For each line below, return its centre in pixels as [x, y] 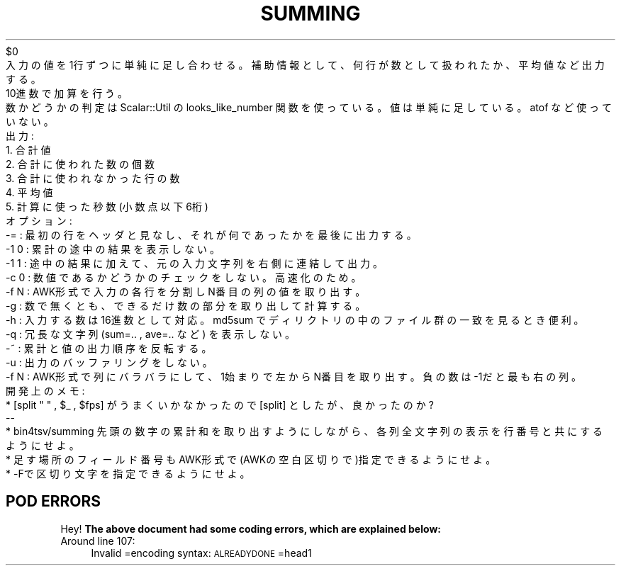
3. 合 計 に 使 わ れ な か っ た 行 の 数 [93, 178]
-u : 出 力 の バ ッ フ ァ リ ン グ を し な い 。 [109, 362]
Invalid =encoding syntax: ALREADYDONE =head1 [201, 553]
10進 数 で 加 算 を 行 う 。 [67, 93]
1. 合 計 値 [28, 149]
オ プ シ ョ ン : [39, 220]
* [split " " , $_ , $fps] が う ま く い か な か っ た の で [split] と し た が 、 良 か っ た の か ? [220, 405]
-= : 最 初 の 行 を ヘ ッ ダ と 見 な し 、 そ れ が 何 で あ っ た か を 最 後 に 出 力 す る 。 [211, 234]
